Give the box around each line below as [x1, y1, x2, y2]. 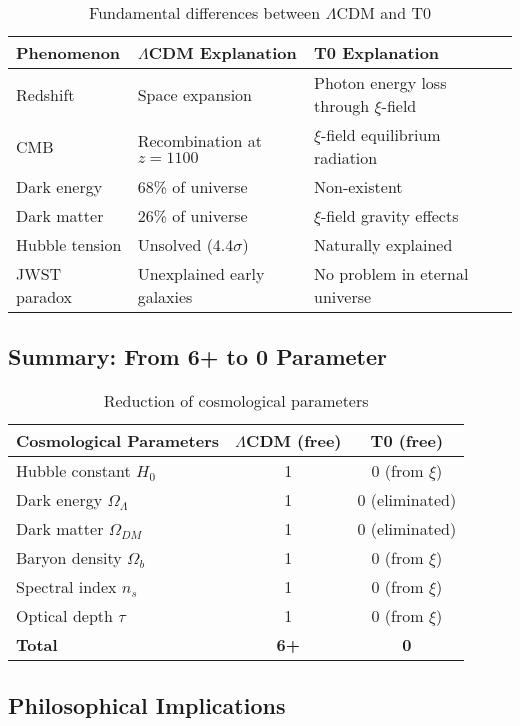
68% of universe [137, 175, 248, 198]
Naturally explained [314, 233, 453, 256]
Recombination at [137, 129, 262, 152]
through [314, 94, 370, 117]
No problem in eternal [314, 262, 469, 285]
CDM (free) [246, 429, 342, 453]
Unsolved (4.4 [137, 233, 234, 256]
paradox [16, 285, 73, 308]
